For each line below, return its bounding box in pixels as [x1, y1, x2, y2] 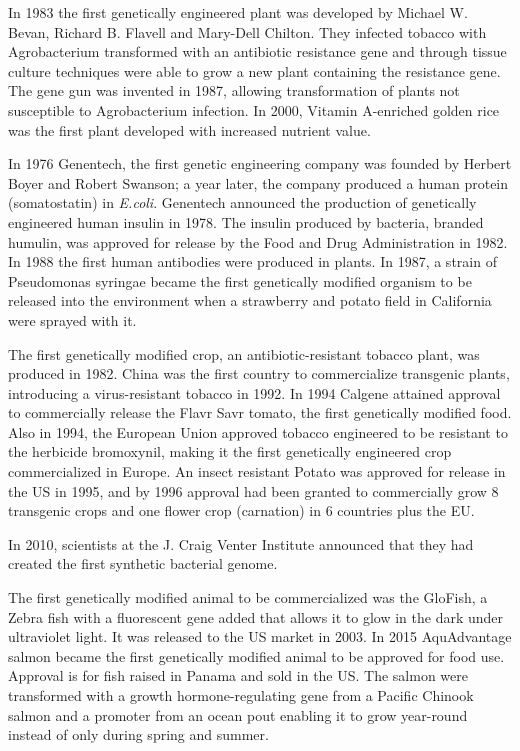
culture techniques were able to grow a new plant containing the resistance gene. [8, 60, 501, 81]
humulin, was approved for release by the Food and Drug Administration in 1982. [8, 231, 508, 252]
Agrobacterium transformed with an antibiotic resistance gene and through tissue [8, 41, 507, 62]
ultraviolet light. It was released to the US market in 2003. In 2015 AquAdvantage [8, 626, 512, 647]
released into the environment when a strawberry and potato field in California [8, 290, 492, 311]
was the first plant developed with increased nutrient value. [8, 119, 371, 140]
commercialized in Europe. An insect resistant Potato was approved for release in [8, 461, 506, 482]
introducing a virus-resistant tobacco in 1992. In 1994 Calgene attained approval [8, 382, 501, 403]
